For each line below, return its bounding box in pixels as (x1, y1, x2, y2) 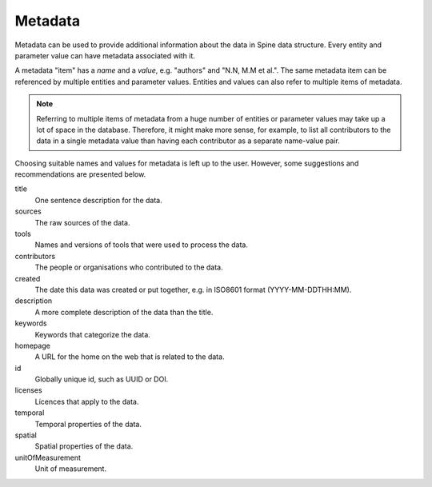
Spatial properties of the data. (34, 441, 134, 451)
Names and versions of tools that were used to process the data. (34, 240, 248, 249)
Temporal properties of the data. (34, 419, 142, 429)
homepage (14, 341, 51, 350)
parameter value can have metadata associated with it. (14, 50, 196, 60)
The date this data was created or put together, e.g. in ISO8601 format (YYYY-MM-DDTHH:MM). (34, 285, 352, 294)
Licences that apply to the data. (34, 397, 139, 406)
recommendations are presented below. (14, 170, 146, 179)
